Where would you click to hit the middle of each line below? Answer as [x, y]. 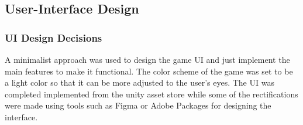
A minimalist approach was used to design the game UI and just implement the [147, 59]
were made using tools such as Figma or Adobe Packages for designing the [138, 105]
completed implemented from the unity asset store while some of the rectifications [151, 94]
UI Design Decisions [54, 37]
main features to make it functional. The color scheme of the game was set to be [149, 71]
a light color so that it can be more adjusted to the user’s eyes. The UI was [140, 82]
